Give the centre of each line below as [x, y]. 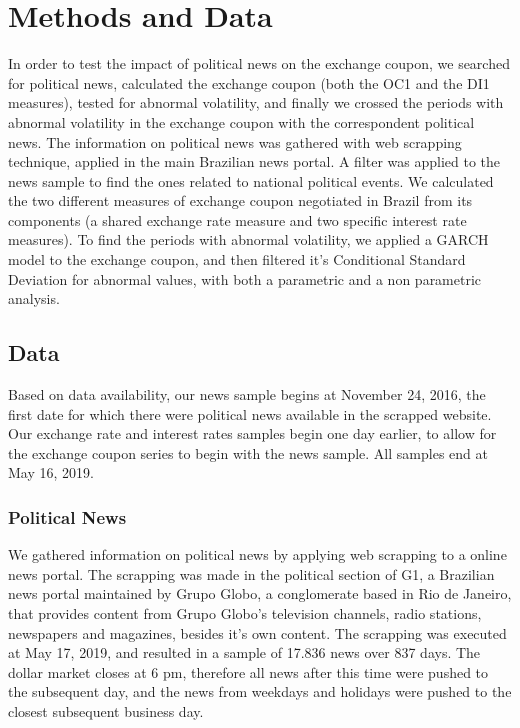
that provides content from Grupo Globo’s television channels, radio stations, [245, 613]
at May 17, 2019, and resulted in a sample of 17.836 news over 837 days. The [244, 652]
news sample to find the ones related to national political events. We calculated [251, 180]
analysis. [34, 298]
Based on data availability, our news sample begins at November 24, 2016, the [247, 394]
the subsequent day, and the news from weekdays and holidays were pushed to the [260, 691]
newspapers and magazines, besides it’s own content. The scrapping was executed [257, 632]
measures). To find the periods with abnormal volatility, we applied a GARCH [248, 239]
